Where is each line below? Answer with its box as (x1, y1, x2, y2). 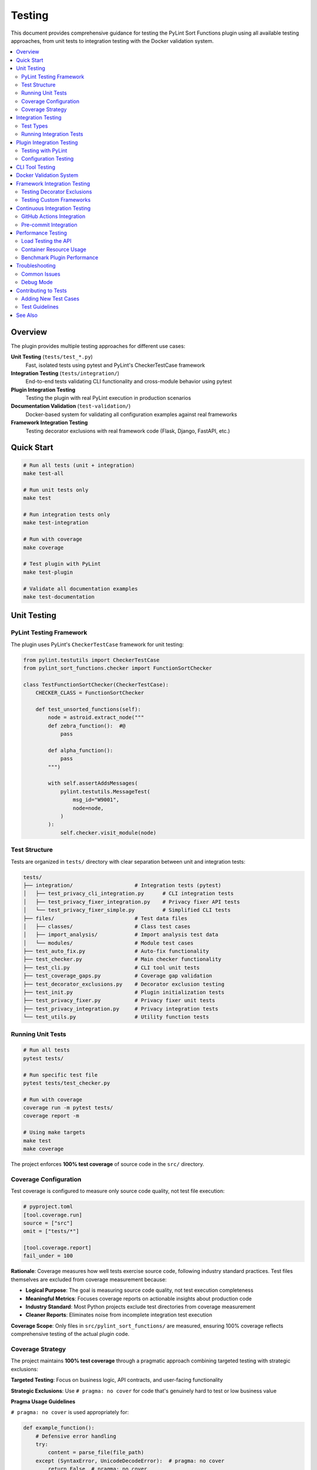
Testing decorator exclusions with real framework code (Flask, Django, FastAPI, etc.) (25, 427, 230, 435)
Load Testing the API (21, 238, 72, 245)
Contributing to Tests (16, 287, 67, 294)
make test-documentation (23, 593, 95, 600)
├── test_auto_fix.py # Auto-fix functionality (23, 948, 210, 955)
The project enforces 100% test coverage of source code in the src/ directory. (11, 1161, 205, 1167)
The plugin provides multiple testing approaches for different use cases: (11, 342, 186, 349)
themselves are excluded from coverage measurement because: (11, 1276, 167, 1283)
